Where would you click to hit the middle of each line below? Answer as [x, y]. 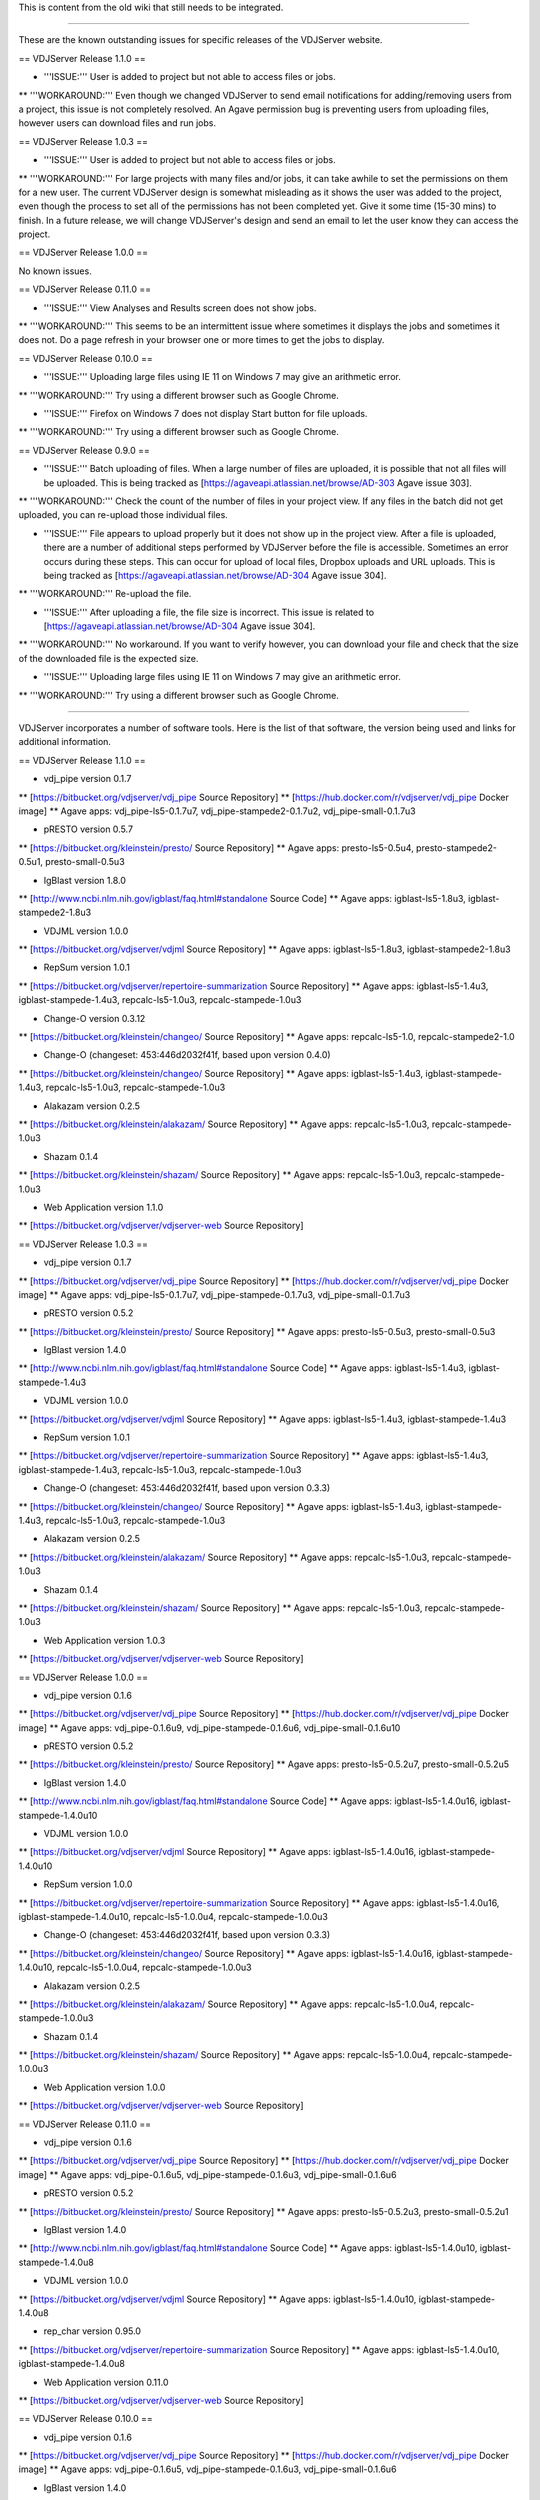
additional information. [65, 742]
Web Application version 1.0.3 [104, 1640]
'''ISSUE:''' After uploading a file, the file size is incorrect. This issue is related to [209, 612]
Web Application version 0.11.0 [106, 2382]
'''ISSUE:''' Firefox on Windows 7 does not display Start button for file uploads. [205, 413]
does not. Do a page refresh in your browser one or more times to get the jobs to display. [201, 340]
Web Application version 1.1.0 [103, 1207]
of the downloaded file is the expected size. [108, 658]
